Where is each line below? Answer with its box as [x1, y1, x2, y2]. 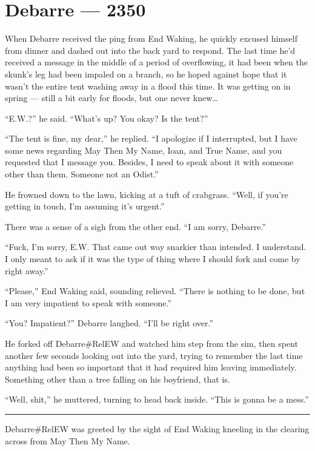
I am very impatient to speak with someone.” [5, 296, 172, 309]
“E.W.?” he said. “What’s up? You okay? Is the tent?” [5, 111, 208, 124]
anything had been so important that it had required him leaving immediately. [5, 361, 297, 374]
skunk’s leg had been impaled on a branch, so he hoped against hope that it [5, 67, 287, 80]
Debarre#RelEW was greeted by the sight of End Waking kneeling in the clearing [5, 422, 310, 435]
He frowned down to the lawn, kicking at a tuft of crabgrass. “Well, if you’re [5, 188, 288, 200]
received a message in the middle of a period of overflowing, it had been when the [5, 56, 308, 68]
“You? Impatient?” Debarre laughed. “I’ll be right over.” [5, 317, 214, 329]
